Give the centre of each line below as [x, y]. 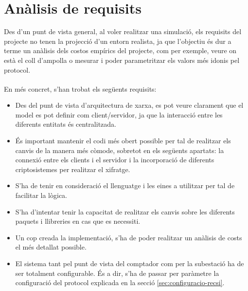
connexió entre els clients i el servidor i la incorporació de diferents [115, 160]
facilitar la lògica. [41, 195]
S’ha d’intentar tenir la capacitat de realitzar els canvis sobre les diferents [125, 211]
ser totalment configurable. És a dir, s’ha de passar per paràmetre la [117, 273]
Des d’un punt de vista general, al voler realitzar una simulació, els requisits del [123, 31]
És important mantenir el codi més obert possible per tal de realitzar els [123, 141]
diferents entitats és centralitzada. [66, 124]
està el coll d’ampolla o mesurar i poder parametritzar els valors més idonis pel [122, 60]
